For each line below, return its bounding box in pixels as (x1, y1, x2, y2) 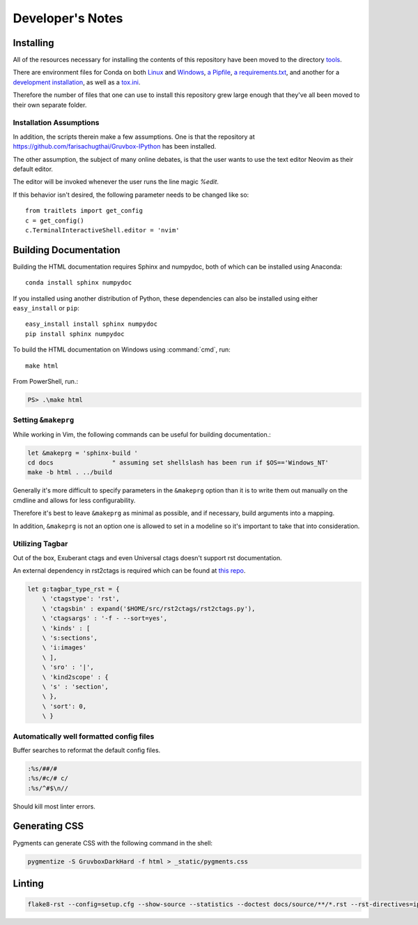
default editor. (13, 165, 54, 173)
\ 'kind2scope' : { (42, 673, 109, 681)
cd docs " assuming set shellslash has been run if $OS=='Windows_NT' (27, 459, 329, 467)
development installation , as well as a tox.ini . (13, 77, 141, 87)
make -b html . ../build (27, 468, 113, 476)
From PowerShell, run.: (13, 377, 79, 385)
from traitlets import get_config (25, 206, 143, 215)
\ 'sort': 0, (42, 702, 87, 710)
